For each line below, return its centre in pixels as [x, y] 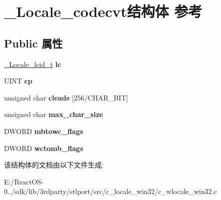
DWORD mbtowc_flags [44, 131]
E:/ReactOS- [24, 181]
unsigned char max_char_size [54, 114]
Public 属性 [33, 43]
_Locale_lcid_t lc [33, 64]
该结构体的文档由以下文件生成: [54, 165]
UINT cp [18, 81]
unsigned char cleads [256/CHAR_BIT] [66, 97]
